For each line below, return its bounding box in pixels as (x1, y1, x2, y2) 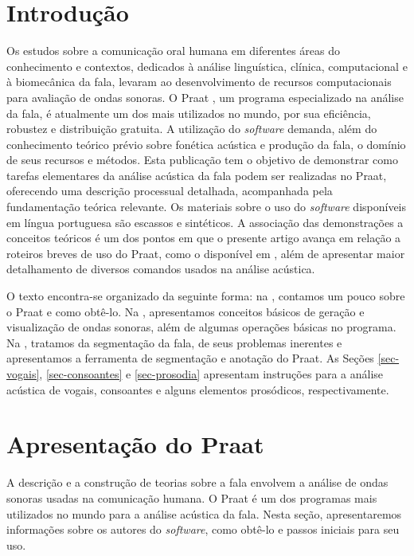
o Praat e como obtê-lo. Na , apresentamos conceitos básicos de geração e (6, 303, 365, 319)
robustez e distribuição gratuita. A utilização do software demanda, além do (6, 120, 377, 137)
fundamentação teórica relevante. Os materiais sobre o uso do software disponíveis (6, 198, 407, 215)
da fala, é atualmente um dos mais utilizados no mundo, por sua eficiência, (6, 104, 371, 121)
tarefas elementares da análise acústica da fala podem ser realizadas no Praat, (6, 166, 387, 183)
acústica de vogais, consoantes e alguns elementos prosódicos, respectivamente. (6, 381, 389, 397)
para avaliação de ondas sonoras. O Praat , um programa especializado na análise (6, 88, 404, 105)
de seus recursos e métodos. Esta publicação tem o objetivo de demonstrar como (6, 151, 398, 168)
